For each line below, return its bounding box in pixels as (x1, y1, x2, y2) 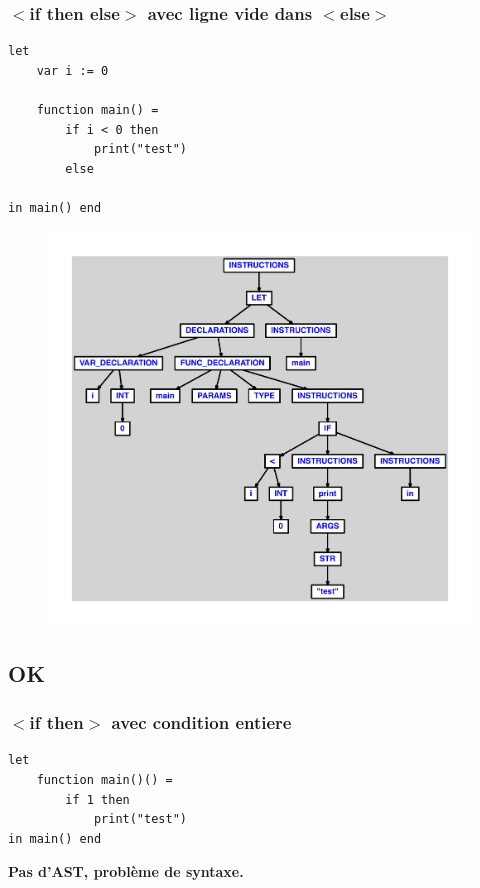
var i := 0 (36, 63, 109, 78)
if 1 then (65, 792, 130, 807)
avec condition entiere (111, 710, 292, 735)
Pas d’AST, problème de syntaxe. (8, 861, 244, 882)
